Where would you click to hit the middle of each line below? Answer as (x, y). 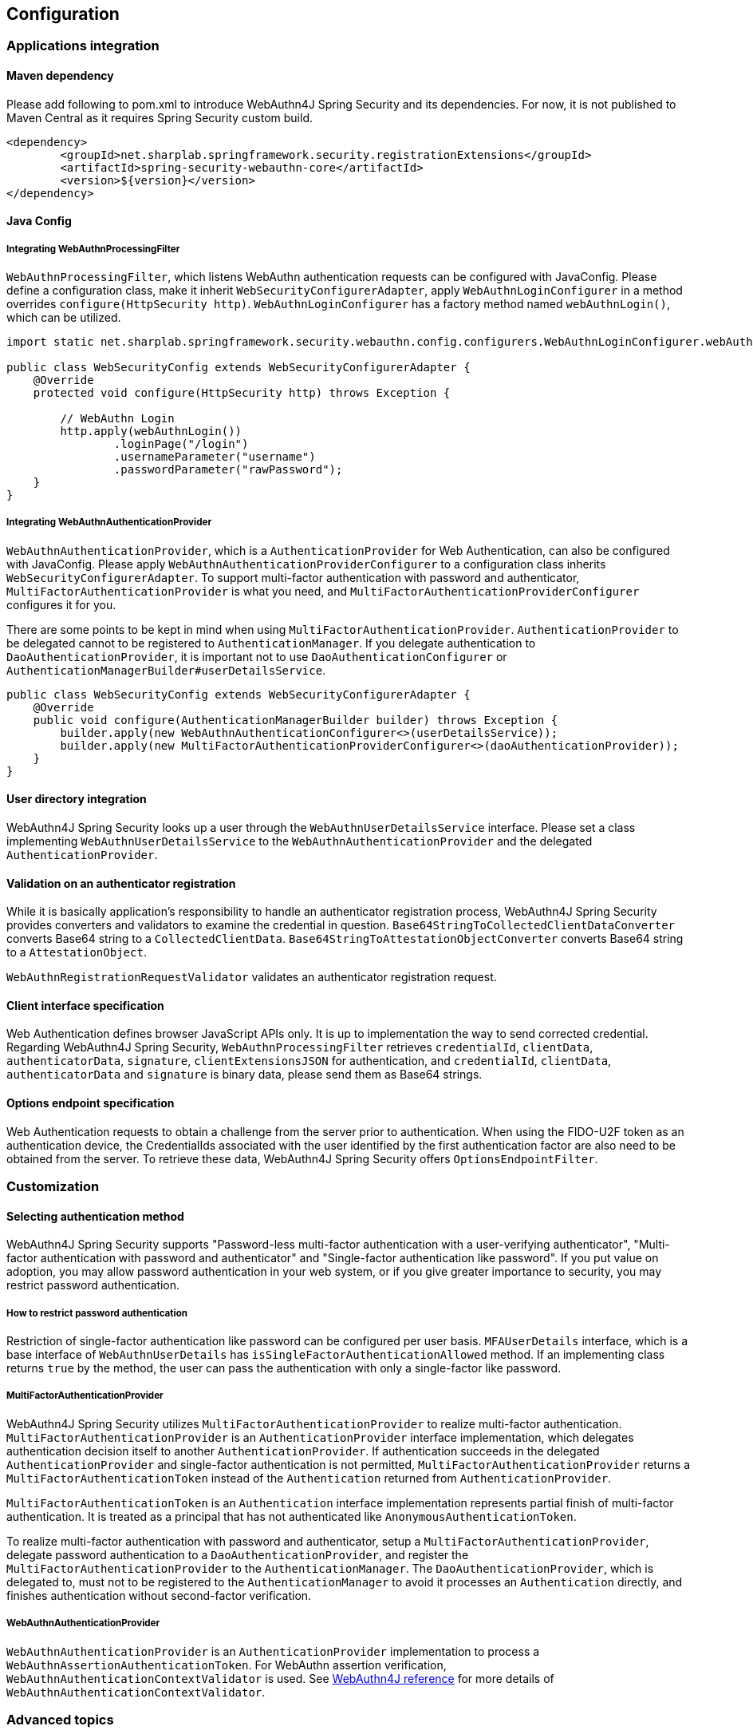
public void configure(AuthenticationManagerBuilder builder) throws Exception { (296, 720)
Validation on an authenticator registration (121, 883)
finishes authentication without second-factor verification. (159, 1595)
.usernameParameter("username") (215, 457)
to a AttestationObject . (77, 952)
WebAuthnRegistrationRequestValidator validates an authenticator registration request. (252, 977)
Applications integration (83, 46)
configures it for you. (61, 604)
